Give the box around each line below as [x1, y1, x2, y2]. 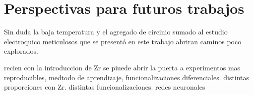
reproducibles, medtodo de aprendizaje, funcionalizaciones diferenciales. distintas [4, 72, 250, 82]
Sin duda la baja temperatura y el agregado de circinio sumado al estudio [4, 27, 228, 37]
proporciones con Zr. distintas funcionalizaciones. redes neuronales [4, 82, 205, 92]
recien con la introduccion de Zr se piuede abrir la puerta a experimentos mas [4, 62, 241, 72]
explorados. [4, 46, 38, 56]
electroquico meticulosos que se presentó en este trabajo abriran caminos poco [4, 36, 242, 46]
